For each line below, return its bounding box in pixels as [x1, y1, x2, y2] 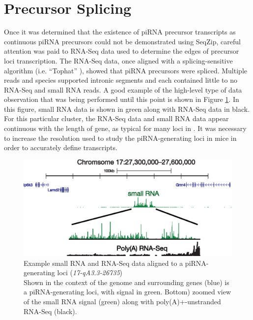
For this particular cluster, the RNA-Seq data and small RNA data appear [4, 113, 229, 124]
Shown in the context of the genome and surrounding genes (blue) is [24, 277, 229, 287]
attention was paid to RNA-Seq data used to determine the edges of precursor [4, 46, 239, 56]
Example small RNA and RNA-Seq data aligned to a [24, 257, 183, 268]
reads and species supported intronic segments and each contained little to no [4, 75, 238, 85]
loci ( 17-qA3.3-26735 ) [57, 267, 123, 278]
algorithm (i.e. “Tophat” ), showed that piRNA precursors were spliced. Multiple [4, 65, 247, 75]
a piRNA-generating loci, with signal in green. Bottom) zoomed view [24, 287, 231, 297]
